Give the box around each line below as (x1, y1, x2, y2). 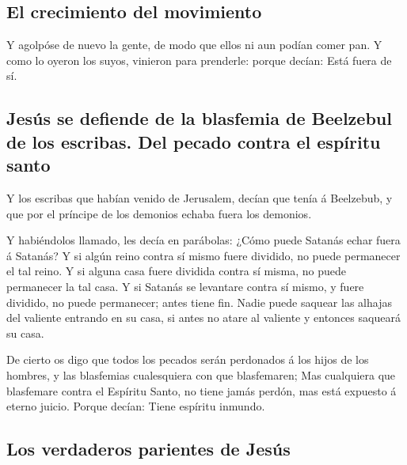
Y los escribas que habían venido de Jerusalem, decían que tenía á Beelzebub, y (6, 189, 393, 206)
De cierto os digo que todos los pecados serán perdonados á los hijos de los (6, 351, 369, 368)
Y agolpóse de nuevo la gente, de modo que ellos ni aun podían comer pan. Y (6, 36, 382, 53)
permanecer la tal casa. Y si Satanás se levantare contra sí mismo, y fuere (6, 278, 364, 294)
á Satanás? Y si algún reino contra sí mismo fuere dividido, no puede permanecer (6, 247, 401, 263)
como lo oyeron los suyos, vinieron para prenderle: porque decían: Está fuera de (6, 51, 392, 68)
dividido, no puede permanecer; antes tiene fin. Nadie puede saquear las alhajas (6, 293, 392, 310)
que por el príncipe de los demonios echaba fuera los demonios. (6, 205, 312, 221)
